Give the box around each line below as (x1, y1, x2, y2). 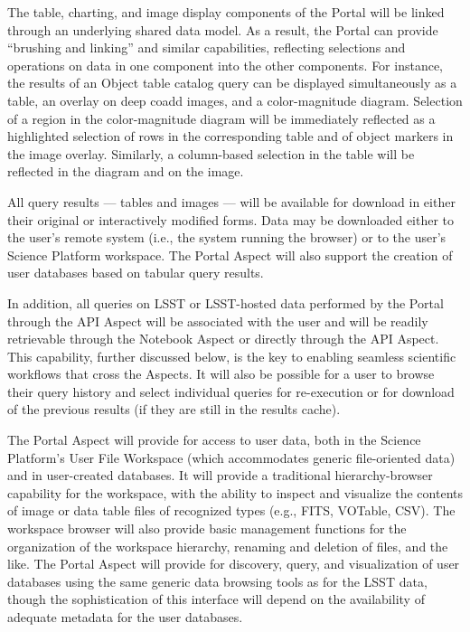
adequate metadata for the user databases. (7, 608, 243, 626)
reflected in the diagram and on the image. (7, 162, 244, 181)
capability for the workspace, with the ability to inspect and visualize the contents (7, 483, 463, 502)
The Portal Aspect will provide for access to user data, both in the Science (7, 430, 421, 449)
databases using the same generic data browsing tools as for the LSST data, (7, 571, 428, 590)
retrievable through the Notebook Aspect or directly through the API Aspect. (7, 329, 439, 348)
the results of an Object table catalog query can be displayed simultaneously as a (7, 73, 457, 92)
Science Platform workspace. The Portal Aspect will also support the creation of (7, 245, 453, 264)
